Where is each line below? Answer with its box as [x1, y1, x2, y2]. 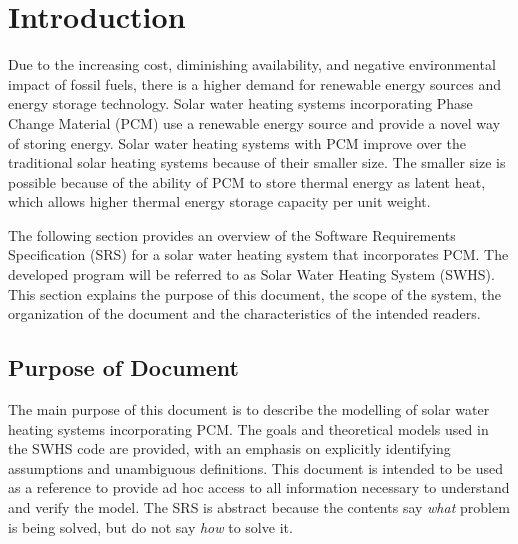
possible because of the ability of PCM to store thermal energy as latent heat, [8, 171, 486, 192]
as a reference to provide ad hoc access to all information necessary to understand [8, 477, 510, 498]
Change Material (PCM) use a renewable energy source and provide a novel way [8, 112, 501, 133]
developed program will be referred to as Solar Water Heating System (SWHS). [8, 264, 495, 285]
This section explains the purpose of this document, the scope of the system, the [8, 283, 501, 304]
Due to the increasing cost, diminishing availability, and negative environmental [8, 54, 496, 75]
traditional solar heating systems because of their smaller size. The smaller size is [8, 152, 506, 173]
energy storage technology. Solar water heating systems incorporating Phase [8, 93, 473, 114]
